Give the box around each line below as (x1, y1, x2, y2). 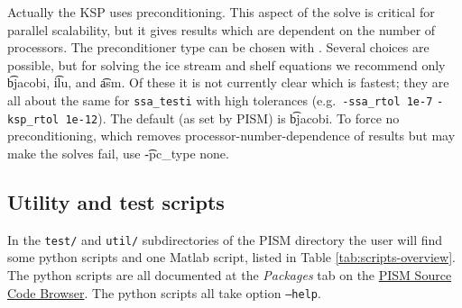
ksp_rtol (7, 113, 60, 126)
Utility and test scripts (7, 187, 225, 215)
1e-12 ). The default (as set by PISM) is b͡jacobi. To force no (65, 108, 400, 127)
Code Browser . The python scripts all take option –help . (7, 283, 321, 302)
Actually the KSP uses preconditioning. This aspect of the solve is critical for (7, 3, 435, 21)
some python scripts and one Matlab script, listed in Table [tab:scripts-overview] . (7, 248, 456, 267)
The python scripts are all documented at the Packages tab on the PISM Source (7, 265, 452, 284)
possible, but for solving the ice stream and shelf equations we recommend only (7, 55, 446, 74)
